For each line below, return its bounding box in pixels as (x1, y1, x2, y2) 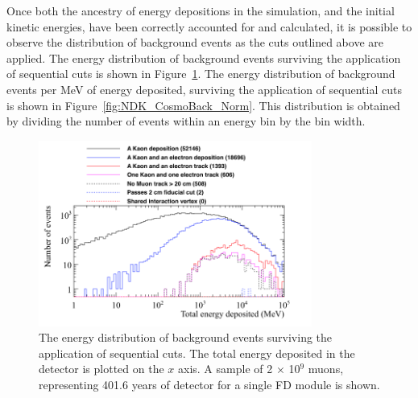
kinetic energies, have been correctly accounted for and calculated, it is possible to (6, 18, 412, 35)
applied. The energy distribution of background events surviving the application (6, 49, 401, 66)
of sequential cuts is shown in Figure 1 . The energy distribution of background (6, 65, 395, 82)
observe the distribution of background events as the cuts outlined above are (6, 34, 383, 51)
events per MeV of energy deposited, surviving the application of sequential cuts (6, 80, 402, 97)
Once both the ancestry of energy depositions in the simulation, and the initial (6, 2, 395, 18)
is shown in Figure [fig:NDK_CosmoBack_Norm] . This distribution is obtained (6, 96, 400, 113)
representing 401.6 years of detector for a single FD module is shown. (39, 375, 380, 392)
